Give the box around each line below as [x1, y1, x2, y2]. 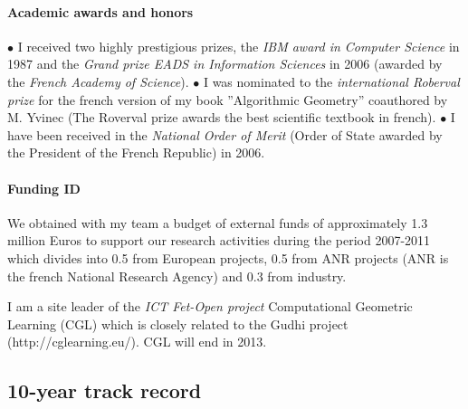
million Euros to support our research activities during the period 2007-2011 [7, 231, 431, 250]
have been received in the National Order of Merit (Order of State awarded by [7, 125, 443, 144]
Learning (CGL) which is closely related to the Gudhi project [7, 314, 349, 333]
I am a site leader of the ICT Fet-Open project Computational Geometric [7, 297, 413, 316]
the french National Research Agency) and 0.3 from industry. [7, 266, 347, 285]
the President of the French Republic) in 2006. [7, 143, 265, 162]
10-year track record [7, 376, 202, 404]
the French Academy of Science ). [7, 71, 189, 90]
